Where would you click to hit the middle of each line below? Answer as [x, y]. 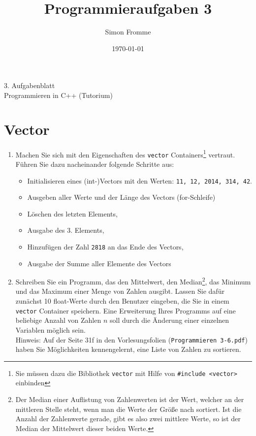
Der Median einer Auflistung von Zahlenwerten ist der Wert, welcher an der [130, 399]
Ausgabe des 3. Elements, [66, 230]
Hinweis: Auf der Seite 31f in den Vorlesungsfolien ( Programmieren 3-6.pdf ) [131, 339]
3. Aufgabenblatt [30, 85]
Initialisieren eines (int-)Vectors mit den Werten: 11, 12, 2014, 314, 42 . [140, 180]
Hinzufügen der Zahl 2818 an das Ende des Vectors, [105, 246]
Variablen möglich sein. [50, 329]
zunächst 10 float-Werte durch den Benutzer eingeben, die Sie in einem [122, 301]
